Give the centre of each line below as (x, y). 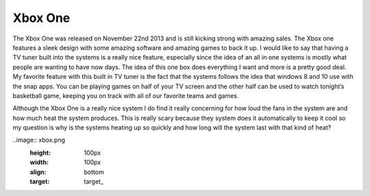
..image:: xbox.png (39, 140)
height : (40, 152)
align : (38, 172)
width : (39, 162)
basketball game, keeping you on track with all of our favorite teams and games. (126, 95)
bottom (94, 172)
